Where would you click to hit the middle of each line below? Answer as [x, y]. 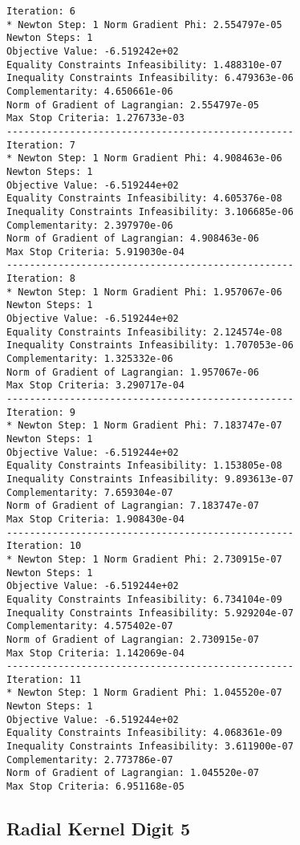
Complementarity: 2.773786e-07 [90, 760]
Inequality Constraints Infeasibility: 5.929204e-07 [150, 613]
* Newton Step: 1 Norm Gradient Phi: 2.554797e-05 [144, 24]
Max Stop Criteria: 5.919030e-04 [95, 252]
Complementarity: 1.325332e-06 [90, 359]
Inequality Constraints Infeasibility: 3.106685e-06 [150, 211]
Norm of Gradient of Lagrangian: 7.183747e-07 [133, 506]
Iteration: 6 [41, 11]
